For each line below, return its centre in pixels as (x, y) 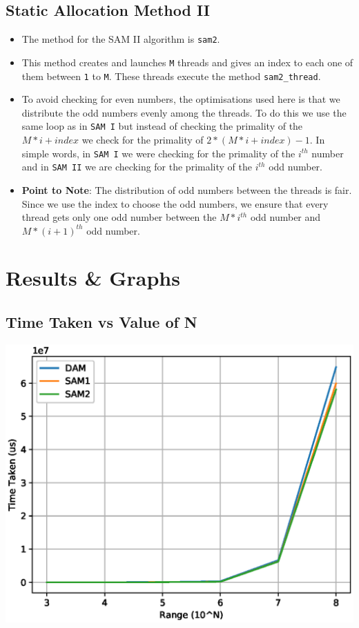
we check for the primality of (143, 140)
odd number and (285, 217)
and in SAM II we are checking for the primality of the (137, 167)
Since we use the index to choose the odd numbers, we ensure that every (175, 203)
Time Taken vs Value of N (101, 322)
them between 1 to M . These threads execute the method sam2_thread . (171, 76)
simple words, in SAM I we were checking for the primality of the (158, 153)
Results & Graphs (93, 278)
